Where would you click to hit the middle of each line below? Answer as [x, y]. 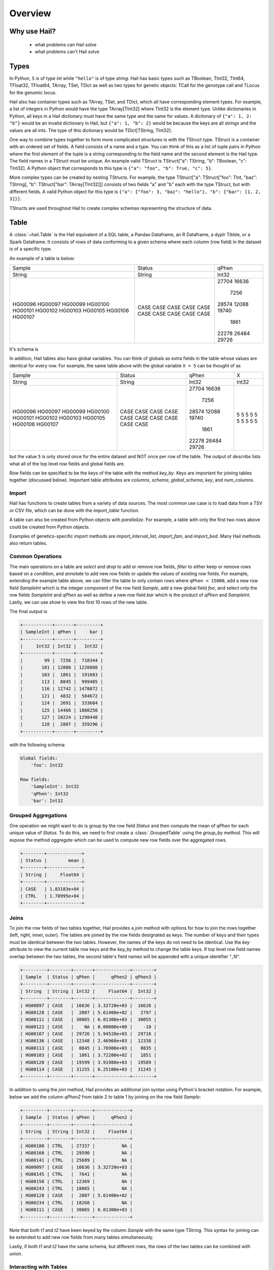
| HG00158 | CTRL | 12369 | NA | [76, 1181]
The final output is [28, 611]
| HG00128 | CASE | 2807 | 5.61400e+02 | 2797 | [88, 1012]
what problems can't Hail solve [67, 51]
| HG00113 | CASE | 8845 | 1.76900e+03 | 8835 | [88, 1048]
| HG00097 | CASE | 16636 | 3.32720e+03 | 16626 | [88, 1005]
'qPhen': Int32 [49, 793]
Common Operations [36, 556]
